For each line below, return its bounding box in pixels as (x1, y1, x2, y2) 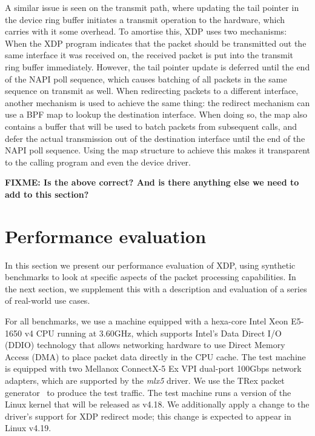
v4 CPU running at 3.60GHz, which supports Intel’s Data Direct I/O (24, 326, 282, 339)
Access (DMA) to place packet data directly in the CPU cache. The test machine (5, 350, 306, 363)
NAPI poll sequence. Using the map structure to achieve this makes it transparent (5, 144, 310, 156)
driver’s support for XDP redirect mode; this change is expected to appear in (5, 409, 291, 422)
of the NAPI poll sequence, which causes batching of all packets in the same (5, 72, 287, 85)
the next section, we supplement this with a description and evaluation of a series (5, 282, 307, 295)
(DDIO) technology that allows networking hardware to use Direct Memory (5, 338, 285, 351)
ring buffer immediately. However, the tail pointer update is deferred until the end (5, 60, 310, 73)
